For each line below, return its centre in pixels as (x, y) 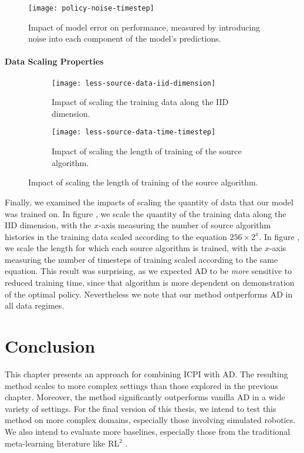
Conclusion (50, 346)
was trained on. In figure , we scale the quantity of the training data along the (146, 213)
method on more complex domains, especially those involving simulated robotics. (150, 420)
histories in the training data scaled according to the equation (116, 236)
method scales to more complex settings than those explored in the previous (141, 385)
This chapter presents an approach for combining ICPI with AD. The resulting (146, 373)
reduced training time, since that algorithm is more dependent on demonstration (150, 283)
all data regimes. (35, 305)
